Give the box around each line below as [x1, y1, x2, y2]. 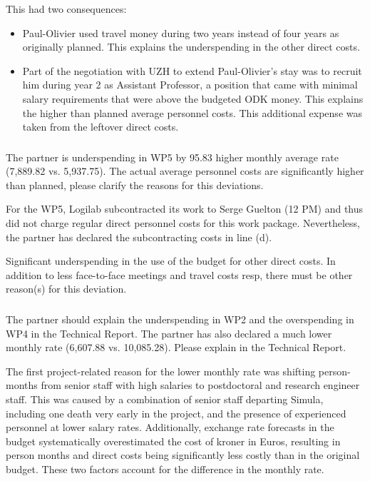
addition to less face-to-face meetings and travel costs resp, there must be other [6, 267, 353, 282]
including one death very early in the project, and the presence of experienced [6, 405, 346, 420]
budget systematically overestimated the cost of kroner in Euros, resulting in [6, 433, 341, 448]
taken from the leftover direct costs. [22, 119, 179, 134]
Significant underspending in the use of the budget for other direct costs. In [6, 253, 336, 268]
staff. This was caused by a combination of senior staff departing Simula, [6, 391, 324, 406]
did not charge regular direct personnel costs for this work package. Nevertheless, [6, 216, 360, 231]
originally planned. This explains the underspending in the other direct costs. [22, 39, 360, 54]
